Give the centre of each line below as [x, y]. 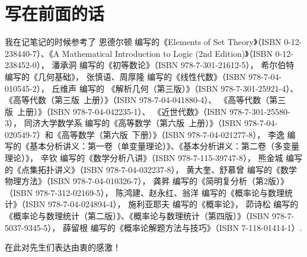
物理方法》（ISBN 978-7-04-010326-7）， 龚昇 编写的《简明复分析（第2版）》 [147, 181]
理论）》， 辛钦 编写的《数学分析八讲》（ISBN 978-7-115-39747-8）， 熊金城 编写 [154, 158]
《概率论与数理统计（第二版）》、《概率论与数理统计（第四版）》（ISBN [137, 216]
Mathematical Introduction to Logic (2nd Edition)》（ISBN [167, 53]
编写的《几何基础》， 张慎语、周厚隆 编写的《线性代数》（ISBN [125, 76]
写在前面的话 [55, 13]
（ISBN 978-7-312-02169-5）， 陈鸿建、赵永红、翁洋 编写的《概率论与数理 [145, 192]
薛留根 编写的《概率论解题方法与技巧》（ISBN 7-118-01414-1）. [182, 227]
